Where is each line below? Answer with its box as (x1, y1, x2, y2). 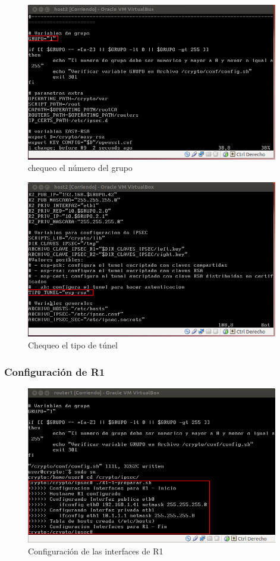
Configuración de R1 (4, 364, 105, 379)
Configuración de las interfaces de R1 (28, 544, 163, 557)
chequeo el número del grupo (28, 161, 133, 174)
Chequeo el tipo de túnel (28, 339, 118, 351)
